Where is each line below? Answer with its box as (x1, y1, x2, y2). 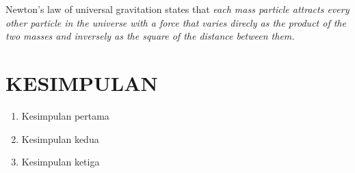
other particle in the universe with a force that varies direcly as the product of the (5, 15, 346, 29)
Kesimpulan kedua (21, 131, 99, 146)
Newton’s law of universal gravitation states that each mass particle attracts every (5, 2, 350, 16)
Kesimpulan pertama (21, 108, 109, 122)
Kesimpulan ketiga (21, 155, 100, 169)
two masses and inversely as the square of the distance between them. (5, 29, 295, 43)
